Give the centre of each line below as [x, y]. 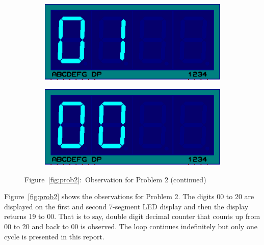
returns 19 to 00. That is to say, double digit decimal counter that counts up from [132, 216]
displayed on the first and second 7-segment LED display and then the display [126, 206]
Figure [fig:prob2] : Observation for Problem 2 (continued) [115, 179]
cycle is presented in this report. [54, 236]
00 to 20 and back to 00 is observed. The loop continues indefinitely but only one [131, 226]
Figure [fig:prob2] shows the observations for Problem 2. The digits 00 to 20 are [129, 196]
